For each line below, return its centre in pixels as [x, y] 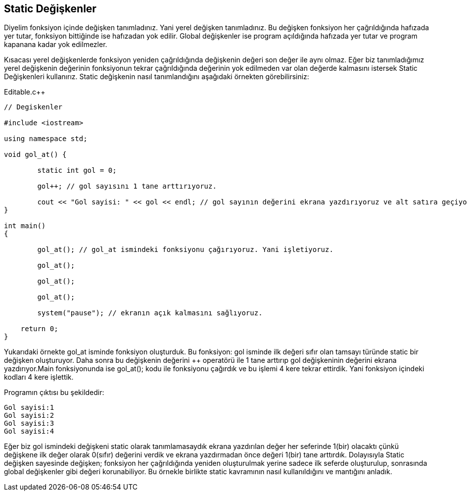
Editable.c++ [25, 92]
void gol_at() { [35, 155]
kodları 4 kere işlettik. [39, 377]
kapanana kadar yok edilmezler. [56, 45]
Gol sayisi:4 [29, 431]
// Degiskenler [33, 107]
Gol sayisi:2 [29, 416]
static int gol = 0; [77, 171]
